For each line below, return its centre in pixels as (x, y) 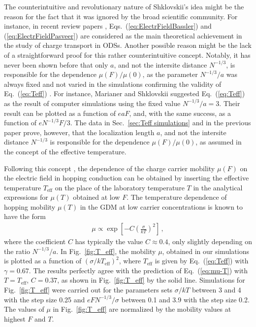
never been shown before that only (56, 64)
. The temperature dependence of (177, 197)
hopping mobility (30, 206)
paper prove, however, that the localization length (79, 132)
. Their (230, 103)
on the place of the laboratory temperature (120, 187)
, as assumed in (219, 142)
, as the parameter (170, 74)
